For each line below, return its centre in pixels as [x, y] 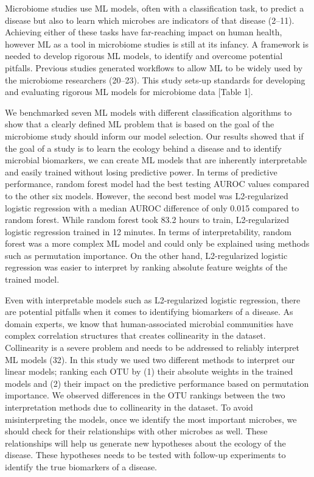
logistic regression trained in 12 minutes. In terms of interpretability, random [148, 231]
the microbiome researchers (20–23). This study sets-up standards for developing [155, 79]
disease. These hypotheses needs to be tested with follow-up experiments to [145, 455]
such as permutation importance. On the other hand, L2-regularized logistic [146, 255]
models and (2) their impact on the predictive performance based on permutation [157, 383]
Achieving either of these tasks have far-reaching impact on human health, [144, 32]
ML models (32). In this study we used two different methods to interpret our [150, 359]
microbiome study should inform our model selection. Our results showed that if [154, 136]
